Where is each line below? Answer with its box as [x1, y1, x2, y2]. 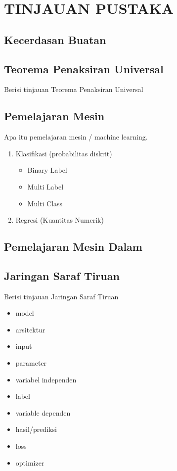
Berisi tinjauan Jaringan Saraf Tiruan [4, 291, 119, 301]
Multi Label [27, 181, 64, 191]
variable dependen [15, 407, 71, 418]
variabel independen [15, 374, 77, 384]
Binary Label [27, 165, 67, 175]
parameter [15, 358, 47, 368]
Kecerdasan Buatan [4, 32, 106, 47]
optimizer [15, 457, 44, 468]
